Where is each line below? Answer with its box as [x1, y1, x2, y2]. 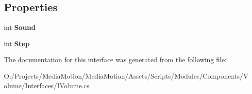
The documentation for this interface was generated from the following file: [4, 54, 227, 65]
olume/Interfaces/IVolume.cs [4, 80, 89, 90]
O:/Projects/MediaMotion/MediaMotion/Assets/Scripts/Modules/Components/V [4, 70, 249, 81]
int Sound [4, 22, 36, 32]
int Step [4, 38, 30, 48]
